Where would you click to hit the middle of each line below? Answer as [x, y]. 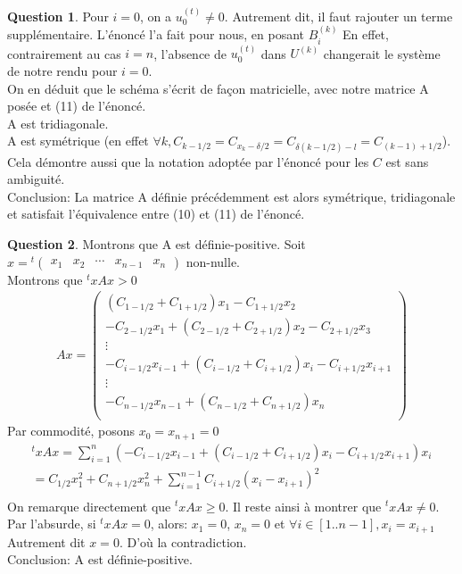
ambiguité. [36, 179]
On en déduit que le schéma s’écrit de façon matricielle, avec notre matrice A [218, 88]
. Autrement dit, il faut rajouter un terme [338, 16]
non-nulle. [213, 261]
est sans [407, 161]
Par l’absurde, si [52, 524]
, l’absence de [190, 53]
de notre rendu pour [62, 71]
